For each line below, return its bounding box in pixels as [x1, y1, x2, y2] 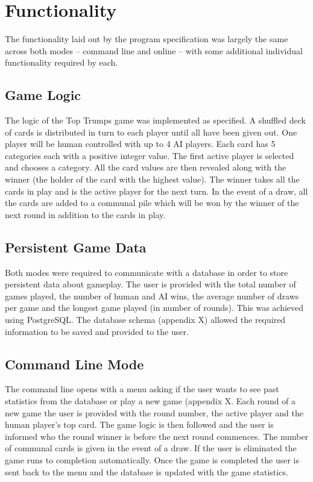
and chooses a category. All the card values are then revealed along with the [5, 161, 286, 174]
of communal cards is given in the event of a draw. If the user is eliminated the [5, 442, 297, 454]
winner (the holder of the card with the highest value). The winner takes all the [5, 173, 300, 186]
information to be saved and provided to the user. [5, 325, 189, 337]
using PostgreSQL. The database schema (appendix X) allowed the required [5, 313, 286, 326]
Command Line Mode [5, 354, 144, 373]
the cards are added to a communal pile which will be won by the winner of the [5, 196, 299, 209]
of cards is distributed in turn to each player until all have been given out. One [5, 125, 297, 138]
